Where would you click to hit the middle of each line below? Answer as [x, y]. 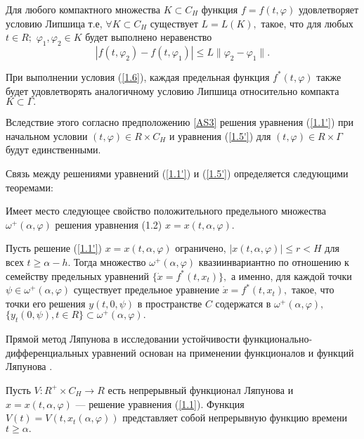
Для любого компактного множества [83, 9]
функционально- [278, 339]
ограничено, [201, 248]
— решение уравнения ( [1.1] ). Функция [160, 403]
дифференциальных [47, 352]
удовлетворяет [329, 9]
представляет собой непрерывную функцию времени [235, 418]
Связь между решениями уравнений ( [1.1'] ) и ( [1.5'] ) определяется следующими [177, 173]
